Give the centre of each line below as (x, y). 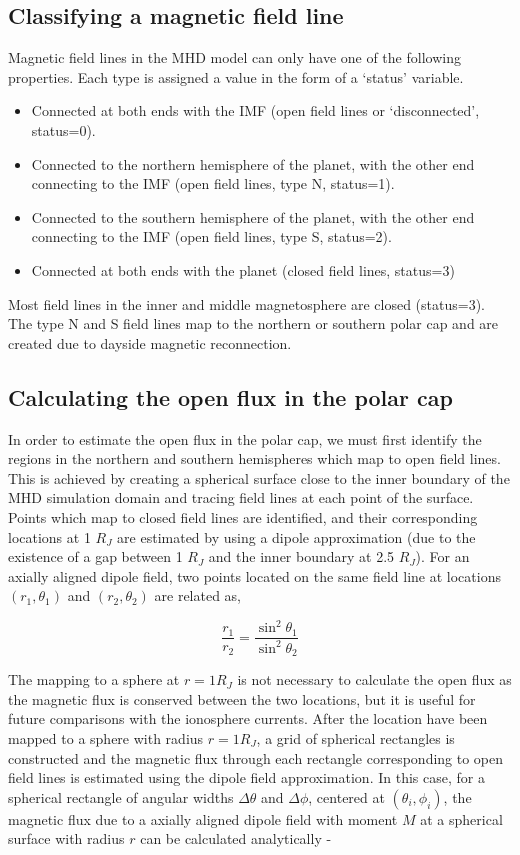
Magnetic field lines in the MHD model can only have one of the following (234, 57)
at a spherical (461, 818)
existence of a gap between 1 (95, 556)
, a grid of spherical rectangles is (355, 738)
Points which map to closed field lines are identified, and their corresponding (243, 516)
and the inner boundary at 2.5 (301, 556)
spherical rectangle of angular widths (121, 796)
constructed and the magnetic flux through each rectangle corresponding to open (256, 757)
